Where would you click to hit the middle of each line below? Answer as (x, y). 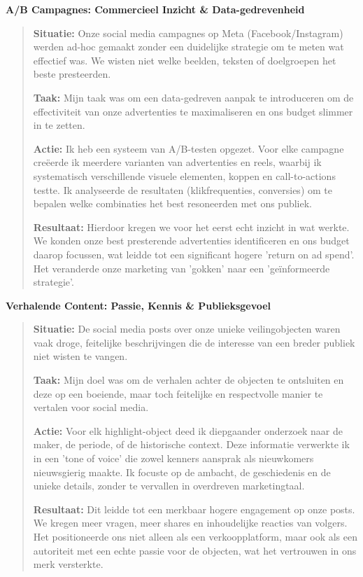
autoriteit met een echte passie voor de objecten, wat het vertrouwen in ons (195, 550)
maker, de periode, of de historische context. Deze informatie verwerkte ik (191, 444)
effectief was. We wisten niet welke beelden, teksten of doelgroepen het (185, 60)
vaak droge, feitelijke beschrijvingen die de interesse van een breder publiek (194, 342)
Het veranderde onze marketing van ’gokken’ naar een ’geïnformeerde (181, 268)
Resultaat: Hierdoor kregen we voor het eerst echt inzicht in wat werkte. (191, 227)
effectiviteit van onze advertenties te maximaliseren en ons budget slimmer (193, 111)
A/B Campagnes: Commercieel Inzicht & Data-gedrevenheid (155, 9)
